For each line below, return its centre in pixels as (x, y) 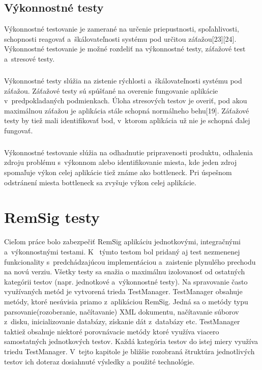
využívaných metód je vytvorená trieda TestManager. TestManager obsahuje (123, 291)
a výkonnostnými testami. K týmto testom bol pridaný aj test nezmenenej (122, 251)
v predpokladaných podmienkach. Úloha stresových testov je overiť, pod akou (126, 101)
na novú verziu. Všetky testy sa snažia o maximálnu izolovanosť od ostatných (125, 272)
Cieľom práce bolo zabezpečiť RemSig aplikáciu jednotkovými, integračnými (122, 241)
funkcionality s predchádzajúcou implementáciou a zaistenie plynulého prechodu (130, 261)
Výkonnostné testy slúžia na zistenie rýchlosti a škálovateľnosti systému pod (123, 80)
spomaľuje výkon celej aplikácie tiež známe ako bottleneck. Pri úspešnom (118, 172)
